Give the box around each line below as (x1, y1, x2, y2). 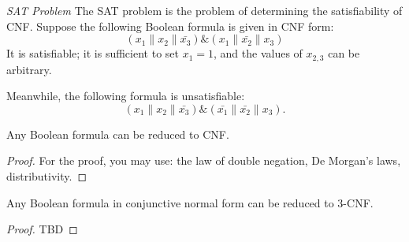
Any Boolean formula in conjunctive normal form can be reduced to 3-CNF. (6, 194, 374, 210)
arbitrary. (6, 61, 52, 77)
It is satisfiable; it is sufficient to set (6, 45, 179, 61)
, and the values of (214, 45, 303, 61)
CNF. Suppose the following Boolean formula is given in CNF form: (6, 17, 334, 34)
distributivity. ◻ (6, 168, 87, 184)
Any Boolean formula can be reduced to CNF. (6, 125, 229, 142)
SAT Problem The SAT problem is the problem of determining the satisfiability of (6, 2, 403, 18)
